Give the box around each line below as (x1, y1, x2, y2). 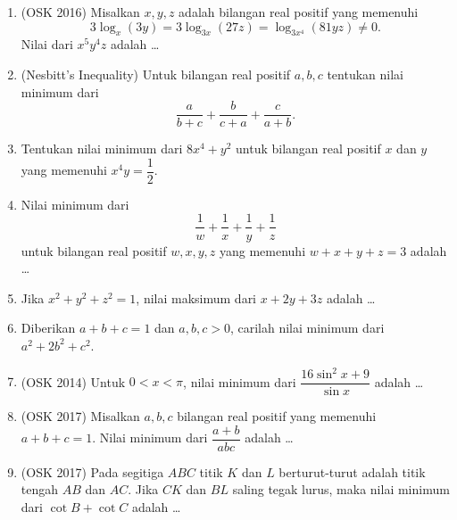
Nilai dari (21, 35, 73, 54)
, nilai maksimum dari (136, 288, 257, 307)
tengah (21, 480, 59, 499)
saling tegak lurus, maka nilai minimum (232, 480, 450, 499)
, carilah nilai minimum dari (229, 318, 385, 337)
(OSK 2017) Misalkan (21, 407, 140, 425)
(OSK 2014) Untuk (21, 372, 126, 391)
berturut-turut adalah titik (278, 462, 426, 481)
